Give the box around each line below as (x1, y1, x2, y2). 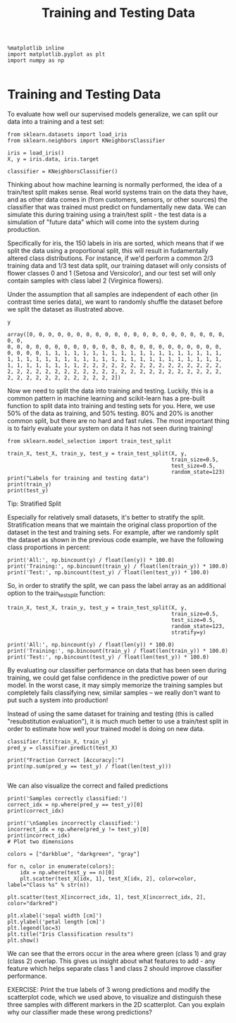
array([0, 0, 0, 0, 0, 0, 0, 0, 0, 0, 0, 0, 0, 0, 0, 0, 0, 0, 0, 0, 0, (7, 331, 225, 338)
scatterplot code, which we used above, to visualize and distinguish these (7, 993, 222, 1001)
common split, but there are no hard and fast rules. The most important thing (7, 417, 230, 425)
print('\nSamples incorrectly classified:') (7, 819, 140, 826)
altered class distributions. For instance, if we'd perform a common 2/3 (7, 254, 213, 262)
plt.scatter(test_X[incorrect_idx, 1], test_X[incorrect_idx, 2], (7, 893, 206, 900)
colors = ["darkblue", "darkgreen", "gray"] (7, 850, 140, 857)
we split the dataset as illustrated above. (7, 305, 125, 314)
